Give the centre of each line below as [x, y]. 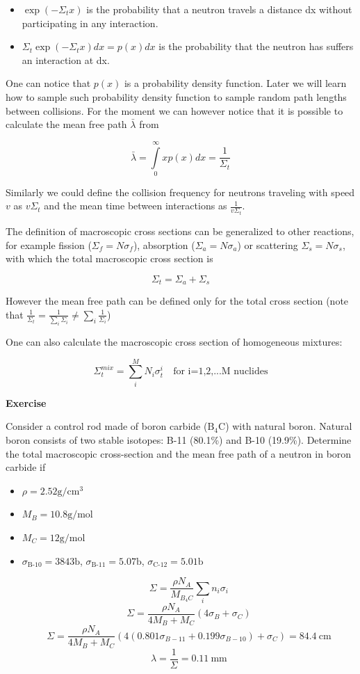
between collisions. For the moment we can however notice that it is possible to [174, 110]
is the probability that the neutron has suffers [256, 46]
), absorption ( [164, 244]
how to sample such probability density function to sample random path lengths [176, 96]
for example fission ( [49, 244]
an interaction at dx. [66, 59]
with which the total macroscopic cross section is [109, 258]
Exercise [26, 402]
